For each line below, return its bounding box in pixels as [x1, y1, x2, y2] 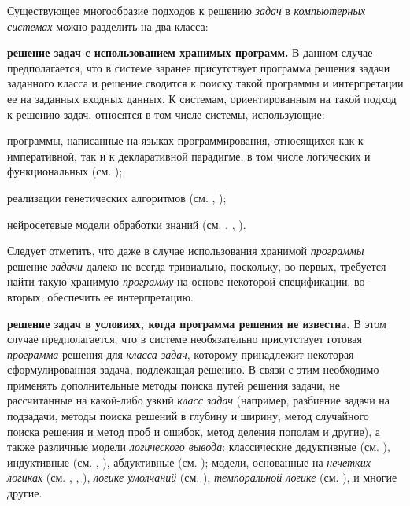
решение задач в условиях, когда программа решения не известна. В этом [7, 315, 386, 331]
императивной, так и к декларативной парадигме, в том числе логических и [7, 147, 371, 164]
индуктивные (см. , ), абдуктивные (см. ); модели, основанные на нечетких [7, 453, 371, 470]
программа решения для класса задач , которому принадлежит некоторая [7, 345, 354, 362]
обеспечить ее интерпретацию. [47, 288, 194, 305]
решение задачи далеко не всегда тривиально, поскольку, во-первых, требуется [7, 257, 386, 274]
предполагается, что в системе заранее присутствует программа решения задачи [7, 59, 390, 76]
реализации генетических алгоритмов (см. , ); [7, 189, 227, 205]
